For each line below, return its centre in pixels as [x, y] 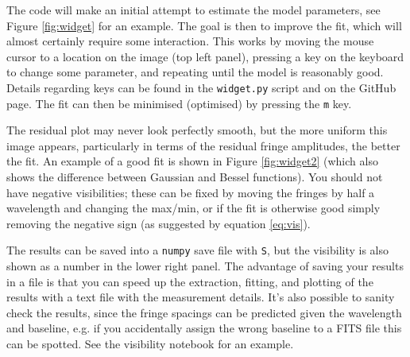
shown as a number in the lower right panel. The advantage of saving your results [205, 266]
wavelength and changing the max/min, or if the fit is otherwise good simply [193, 208]
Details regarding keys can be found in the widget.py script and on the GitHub [201, 87]
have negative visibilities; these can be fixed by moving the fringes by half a [191, 192]
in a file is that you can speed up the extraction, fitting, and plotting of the [190, 281]
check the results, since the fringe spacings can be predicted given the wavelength [204, 312]
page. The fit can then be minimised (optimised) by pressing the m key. [179, 103]
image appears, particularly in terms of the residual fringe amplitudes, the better [203, 145]
